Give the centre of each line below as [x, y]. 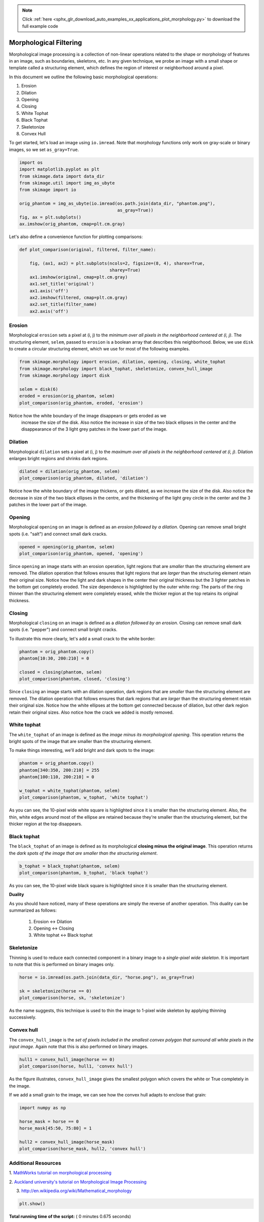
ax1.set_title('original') [62, 284]
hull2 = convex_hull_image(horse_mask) [67, 1142]
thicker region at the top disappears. [46, 824]
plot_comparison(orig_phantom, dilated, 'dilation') [84, 478]
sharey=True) [125, 270]
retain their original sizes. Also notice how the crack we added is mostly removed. [91, 712]
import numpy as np [43, 1108]
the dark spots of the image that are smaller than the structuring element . [83, 853]
